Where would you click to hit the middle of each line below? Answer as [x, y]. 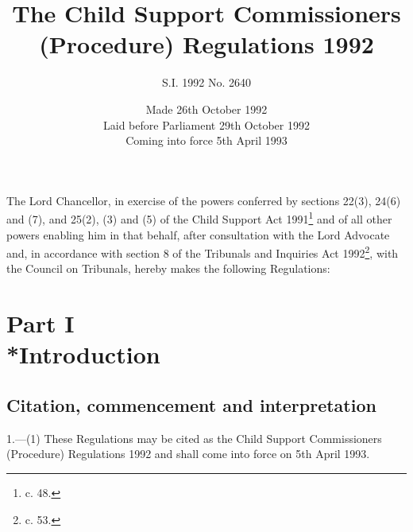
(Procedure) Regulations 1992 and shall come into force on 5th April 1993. [188, 454]
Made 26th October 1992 [206, 109]
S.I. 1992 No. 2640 [206, 82]
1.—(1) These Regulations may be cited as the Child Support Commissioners [194, 438]
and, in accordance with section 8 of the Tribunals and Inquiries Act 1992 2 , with [203, 252]
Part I [41, 323]
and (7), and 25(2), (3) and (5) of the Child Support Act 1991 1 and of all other [199, 217]
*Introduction [83, 354]
